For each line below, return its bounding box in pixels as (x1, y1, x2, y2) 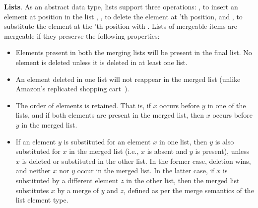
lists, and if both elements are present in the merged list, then (15, 110, 204, 120)
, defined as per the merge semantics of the (124, 185, 254, 195)
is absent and (147, 146, 188, 156)
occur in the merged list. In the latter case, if (77, 165, 214, 176)
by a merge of (57, 185, 99, 195)
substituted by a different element (15, 175, 119, 185)
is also (215, 136, 234, 146)
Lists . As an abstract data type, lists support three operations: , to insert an (4, 1, 238, 11)
